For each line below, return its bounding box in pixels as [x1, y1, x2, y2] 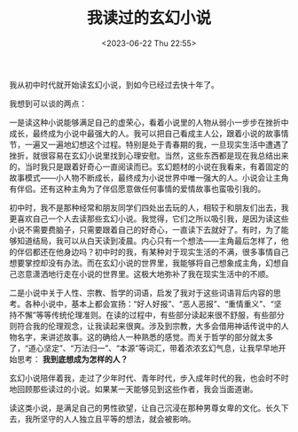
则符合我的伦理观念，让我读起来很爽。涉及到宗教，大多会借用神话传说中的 [9, 320, 281, 331]
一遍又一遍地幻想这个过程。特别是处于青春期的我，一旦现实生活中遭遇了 [24, 139, 289, 150]
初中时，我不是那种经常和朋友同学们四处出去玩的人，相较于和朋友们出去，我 [9, 202, 289, 212]
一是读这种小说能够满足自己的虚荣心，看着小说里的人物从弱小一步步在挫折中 [9, 117, 289, 127]
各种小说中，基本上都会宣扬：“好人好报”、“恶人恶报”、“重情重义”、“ [24, 298, 275, 309]
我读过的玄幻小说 [86, 8, 211, 28]
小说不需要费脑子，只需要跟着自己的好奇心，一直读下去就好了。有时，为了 [9, 224, 281, 235]
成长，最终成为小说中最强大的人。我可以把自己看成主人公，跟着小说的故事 [9, 127, 281, 138]
